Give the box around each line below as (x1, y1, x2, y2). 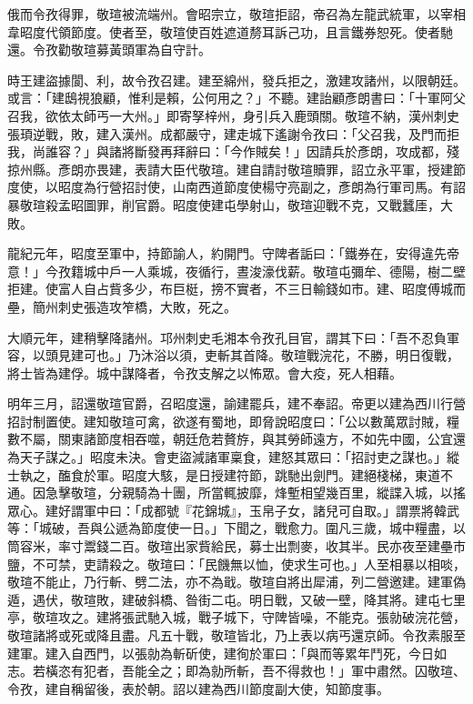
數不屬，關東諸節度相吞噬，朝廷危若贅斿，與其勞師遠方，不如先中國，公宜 (7, 429, 453, 448)
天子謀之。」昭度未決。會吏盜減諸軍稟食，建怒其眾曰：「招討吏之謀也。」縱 (19, 448, 459, 467)
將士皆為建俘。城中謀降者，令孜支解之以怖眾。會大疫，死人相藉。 (7, 363, 402, 382)
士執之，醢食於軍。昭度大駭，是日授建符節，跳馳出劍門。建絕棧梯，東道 (7, 465, 440, 484)
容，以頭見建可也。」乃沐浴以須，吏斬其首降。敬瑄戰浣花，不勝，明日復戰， (7, 346, 459, 365)
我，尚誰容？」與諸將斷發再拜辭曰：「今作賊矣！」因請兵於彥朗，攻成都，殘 (7, 142, 459, 161)
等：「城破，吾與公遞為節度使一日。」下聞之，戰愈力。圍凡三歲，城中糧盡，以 (7, 518, 466, 538)
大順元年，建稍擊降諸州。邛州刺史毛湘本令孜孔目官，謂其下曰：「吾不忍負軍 (7, 327, 459, 347)
